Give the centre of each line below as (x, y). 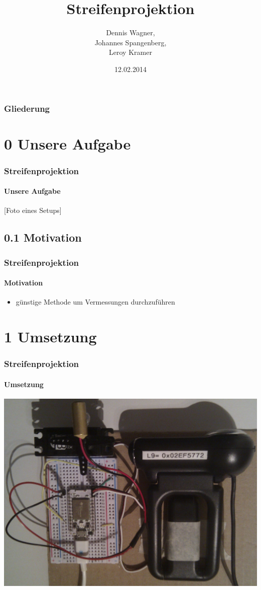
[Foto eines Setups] (33, 210)
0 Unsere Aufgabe (68, 143)
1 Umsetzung (50, 337)
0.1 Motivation (43, 237)
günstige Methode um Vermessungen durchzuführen (95, 302)
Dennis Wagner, (130, 32)
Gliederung (27, 108)
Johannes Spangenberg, (130, 42)
